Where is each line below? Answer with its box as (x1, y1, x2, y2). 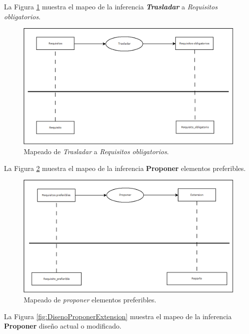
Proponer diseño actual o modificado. (4, 321, 122, 331)
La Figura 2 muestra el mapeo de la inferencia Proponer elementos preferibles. (4, 163, 246, 173)
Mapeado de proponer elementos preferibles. (24, 294, 157, 304)
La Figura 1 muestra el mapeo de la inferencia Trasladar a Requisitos (4, 1, 218, 11)
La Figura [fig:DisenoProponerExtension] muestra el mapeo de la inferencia (4, 311, 232, 321)
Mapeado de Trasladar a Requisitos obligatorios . (24, 146, 169, 157)
